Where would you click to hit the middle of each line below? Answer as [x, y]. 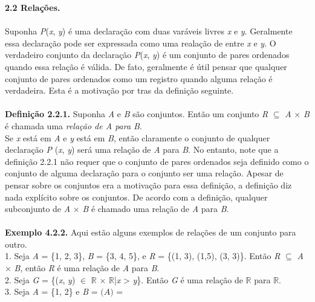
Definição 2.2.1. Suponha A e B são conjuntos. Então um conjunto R [137, 114]
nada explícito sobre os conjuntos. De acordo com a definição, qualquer [136, 197]
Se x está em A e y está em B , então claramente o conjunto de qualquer [138, 137]
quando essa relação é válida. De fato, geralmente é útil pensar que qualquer [146, 66]
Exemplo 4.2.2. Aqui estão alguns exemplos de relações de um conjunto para [151, 232]
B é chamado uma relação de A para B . [156, 209]
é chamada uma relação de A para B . [73, 125]
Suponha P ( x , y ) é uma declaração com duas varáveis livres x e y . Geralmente [149, 31]
